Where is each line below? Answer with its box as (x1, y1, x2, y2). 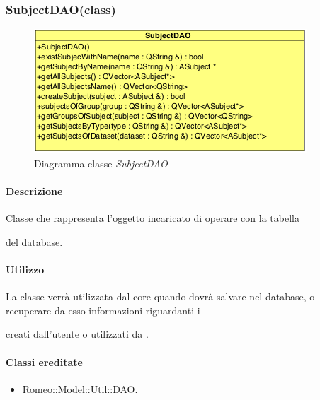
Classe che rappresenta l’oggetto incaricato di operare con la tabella (6, 211, 299, 225)
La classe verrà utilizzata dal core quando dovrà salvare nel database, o (6, 289, 315, 304)
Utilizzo (6, 261, 45, 276)
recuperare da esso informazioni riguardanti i (6, 302, 200, 317)
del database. (6, 234, 63, 249)
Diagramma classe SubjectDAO (34, 155, 168, 170)
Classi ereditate (6, 354, 83, 369)
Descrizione (6, 184, 63, 198)
